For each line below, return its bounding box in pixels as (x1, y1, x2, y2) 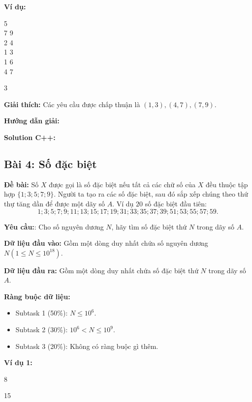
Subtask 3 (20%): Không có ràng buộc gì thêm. (15, 341, 158, 351)
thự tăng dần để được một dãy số (4, 198, 105, 208)
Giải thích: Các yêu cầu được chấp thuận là (4, 99, 140, 109)
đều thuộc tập (206, 179, 248, 189)
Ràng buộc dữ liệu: (4, 291, 70, 301)
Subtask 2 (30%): (15, 324, 68, 335)
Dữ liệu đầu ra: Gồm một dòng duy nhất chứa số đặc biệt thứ (4, 265, 198, 275)
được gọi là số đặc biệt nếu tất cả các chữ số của (49, 179, 196, 189)
